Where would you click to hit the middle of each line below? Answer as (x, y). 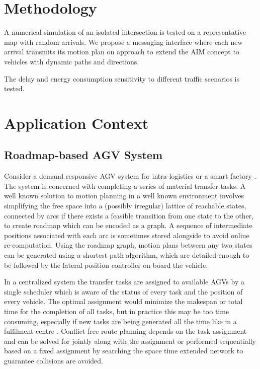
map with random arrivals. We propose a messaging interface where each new (123, 42)
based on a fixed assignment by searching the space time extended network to (124, 351)
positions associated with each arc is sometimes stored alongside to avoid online (127, 235)
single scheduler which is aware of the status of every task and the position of (123, 291)
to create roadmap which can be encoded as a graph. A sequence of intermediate (128, 225)
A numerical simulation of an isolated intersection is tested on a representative (125, 32)
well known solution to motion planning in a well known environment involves (124, 196)
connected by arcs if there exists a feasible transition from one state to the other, (129, 215)
